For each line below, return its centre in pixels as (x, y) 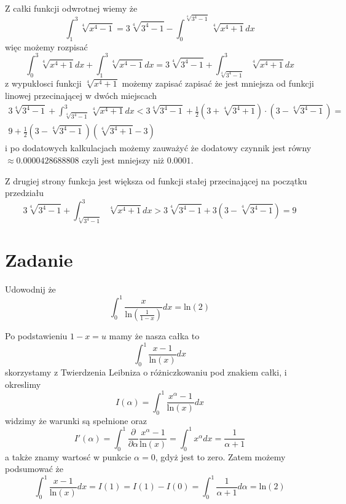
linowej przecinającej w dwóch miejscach (81, 95)
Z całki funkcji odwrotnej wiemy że (71, 8)
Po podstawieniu (36, 336)
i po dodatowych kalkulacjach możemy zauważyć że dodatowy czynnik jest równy (158, 148)
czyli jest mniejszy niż (123, 160)
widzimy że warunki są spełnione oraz (76, 420)
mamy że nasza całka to (154, 336)
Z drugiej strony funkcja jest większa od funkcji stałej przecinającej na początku (156, 180)
